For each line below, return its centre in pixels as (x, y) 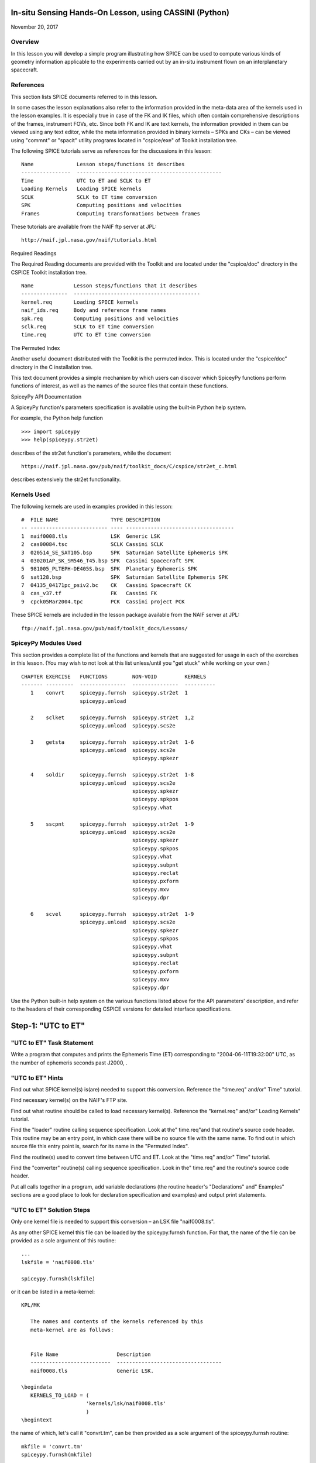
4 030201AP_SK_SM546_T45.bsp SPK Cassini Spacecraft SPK (108, 561)
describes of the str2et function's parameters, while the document (91, 453)
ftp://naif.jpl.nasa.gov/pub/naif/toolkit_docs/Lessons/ (105, 628)
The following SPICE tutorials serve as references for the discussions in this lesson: (111, 151)
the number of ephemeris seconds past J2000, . (69, 1063)
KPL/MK (31, 1305)
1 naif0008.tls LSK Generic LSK (91, 536)
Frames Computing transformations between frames (111, 213)
